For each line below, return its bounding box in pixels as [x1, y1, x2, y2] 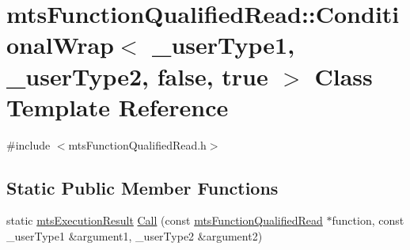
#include [6, 136, 51, 153]
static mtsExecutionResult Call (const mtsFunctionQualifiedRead [6, 212, 323, 229]
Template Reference [6, 90, 229, 123]
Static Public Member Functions [6, 175, 279, 199]
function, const [332, 212, 404, 229]
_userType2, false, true [6, 59, 268, 92]
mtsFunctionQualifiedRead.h [68, 136, 207, 153]
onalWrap [6, 28, 114, 61]
